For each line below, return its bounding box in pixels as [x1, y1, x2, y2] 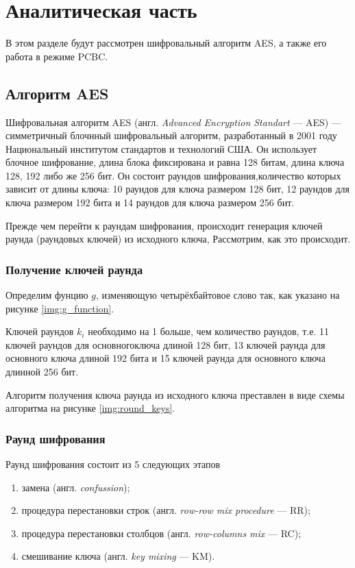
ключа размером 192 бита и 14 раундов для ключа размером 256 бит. [5, 195, 295, 210]
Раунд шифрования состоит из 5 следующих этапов [5, 457, 221, 471]
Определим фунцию [5, 288, 88, 302]
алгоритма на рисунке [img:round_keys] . [5, 401, 175, 415]
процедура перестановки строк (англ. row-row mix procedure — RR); [21, 503, 310, 517]
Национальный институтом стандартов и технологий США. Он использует [5, 141, 317, 156]
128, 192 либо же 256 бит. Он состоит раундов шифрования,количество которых [5, 168, 341, 182]
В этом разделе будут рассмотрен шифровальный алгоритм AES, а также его [5, 36, 327, 50]
